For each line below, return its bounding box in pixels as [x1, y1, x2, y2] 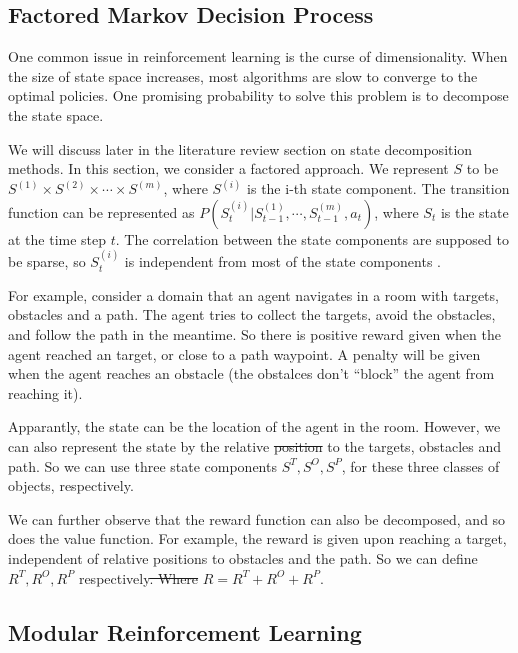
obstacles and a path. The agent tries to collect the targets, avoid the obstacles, [8, 304, 496, 325]
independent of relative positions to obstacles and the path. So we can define [8, 547, 478, 568]
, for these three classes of [341, 455, 500, 476]
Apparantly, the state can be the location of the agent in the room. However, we [8, 416, 501, 437]
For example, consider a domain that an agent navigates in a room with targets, [8, 284, 499, 305]
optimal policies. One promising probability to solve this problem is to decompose [8, 85, 509, 106]
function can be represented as [8, 201, 195, 222]
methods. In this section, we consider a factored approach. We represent [8, 158, 449, 179]
